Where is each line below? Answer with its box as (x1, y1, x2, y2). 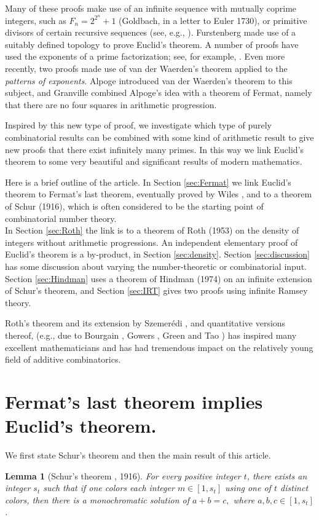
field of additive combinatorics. (5, 353, 121, 366)
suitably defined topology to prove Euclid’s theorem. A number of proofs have (5, 37, 299, 50)
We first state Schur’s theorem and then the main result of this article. (5, 449, 271, 461)
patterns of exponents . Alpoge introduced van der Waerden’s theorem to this (5, 74, 293, 87)
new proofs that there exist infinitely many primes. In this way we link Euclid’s (5, 143, 304, 156)
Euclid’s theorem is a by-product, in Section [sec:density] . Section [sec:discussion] (5, 248, 310, 261)
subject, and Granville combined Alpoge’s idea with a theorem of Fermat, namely (5, 86, 312, 99)
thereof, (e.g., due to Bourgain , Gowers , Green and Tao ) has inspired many (5, 328, 297, 341)
